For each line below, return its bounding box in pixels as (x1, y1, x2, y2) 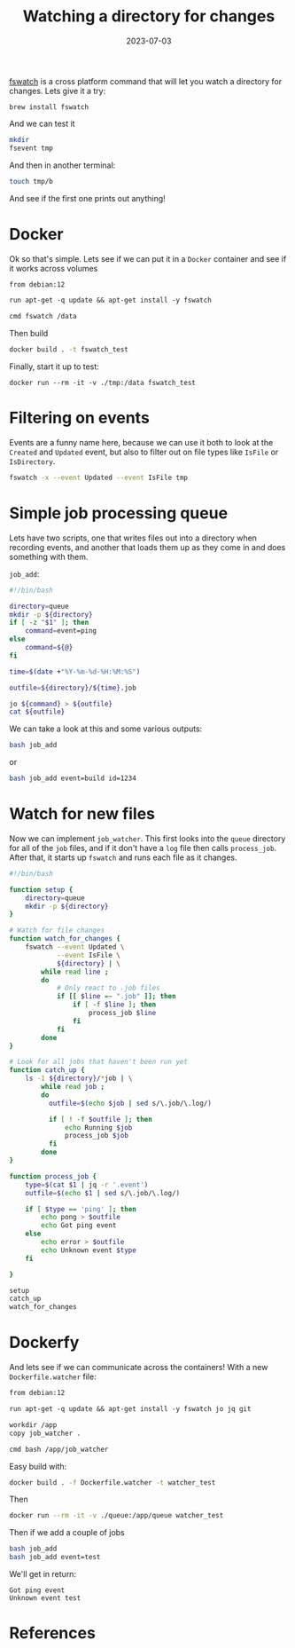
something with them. (9, 551, 89, 562)
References (9, 1623, 96, 1644)
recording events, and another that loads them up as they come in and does (9, 541, 286, 552)
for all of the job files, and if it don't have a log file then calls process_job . (9, 842, 277, 853)
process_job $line (88, 1009, 157, 1018)
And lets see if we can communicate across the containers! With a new (9, 1362, 268, 1373)
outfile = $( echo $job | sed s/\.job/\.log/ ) (48, 1099, 213, 1108)
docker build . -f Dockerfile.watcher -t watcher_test (9, 1478, 216, 1487)
